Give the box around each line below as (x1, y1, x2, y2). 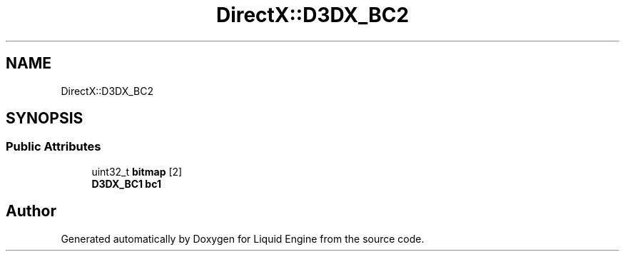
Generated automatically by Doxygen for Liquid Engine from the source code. (61, 232, 425, 245)
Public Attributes (6, 139, 101, 154)
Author (6, 202, 56, 221)
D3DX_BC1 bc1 (91, 177, 161, 190)
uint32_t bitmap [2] (91, 165, 183, 178)
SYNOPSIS (6, 109, 83, 128)
